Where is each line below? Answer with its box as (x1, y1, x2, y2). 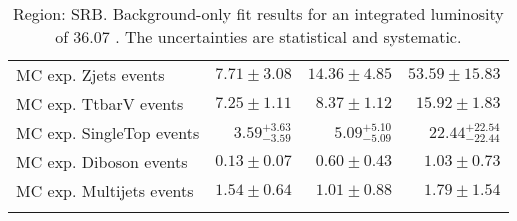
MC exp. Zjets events (16, 63, 165, 86)
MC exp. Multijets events (16, 179, 194, 202)
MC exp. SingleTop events (16, 121, 200, 144)
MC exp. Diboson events (16, 150, 188, 173)
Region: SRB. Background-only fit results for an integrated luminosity (12, 2, 504, 25)
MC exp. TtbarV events (16, 92, 184, 115)
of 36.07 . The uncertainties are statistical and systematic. (55, 25, 462, 48)
